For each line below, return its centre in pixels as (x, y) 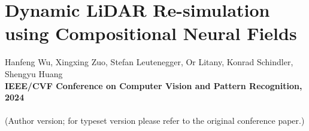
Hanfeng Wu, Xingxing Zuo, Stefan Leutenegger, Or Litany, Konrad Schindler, (149, 62)
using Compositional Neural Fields (151, 33)
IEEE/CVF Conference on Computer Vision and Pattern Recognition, (154, 85)
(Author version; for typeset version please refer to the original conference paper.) (155, 121)
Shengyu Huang (34, 73)
